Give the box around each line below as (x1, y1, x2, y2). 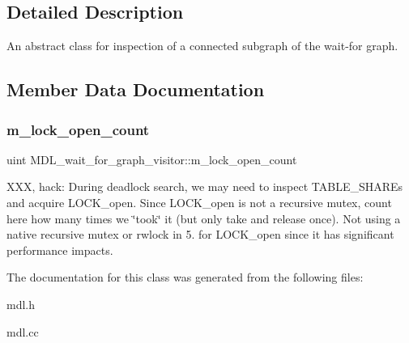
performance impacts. (6, 241, 113, 258)
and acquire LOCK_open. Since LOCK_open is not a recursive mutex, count (6, 193, 392, 210)
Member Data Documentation (6, 77, 265, 102)
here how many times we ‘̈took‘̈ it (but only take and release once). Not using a (6, 210, 401, 227)
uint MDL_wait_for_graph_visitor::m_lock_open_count (6, 150, 297, 167)
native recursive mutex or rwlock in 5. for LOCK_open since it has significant (6, 226, 394, 243)
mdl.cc (6, 323, 39, 340)
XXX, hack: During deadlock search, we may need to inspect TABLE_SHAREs (6, 178, 403, 195)
